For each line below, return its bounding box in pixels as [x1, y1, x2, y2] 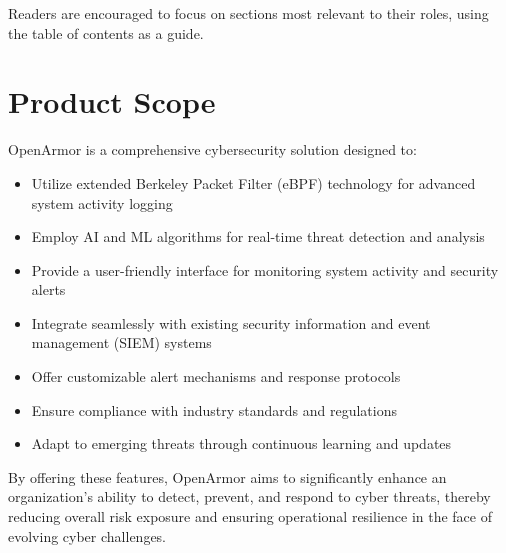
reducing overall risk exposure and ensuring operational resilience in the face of [8, 506, 492, 527]
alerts [31, 279, 66, 300]
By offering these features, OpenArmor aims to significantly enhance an [8, 466, 447, 487]
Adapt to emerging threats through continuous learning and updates [31, 433, 452, 454]
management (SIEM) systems [31, 332, 212, 353]
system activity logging [31, 192, 173, 213]
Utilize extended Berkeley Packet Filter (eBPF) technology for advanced [31, 172, 476, 193]
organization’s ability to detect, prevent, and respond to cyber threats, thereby [8, 486, 491, 507]
